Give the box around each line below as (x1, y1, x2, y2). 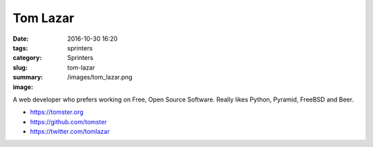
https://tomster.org (30, 108, 84, 117)
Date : (12, 35, 29, 43)
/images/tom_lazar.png (67, 73, 133, 81)
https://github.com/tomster (30, 117, 107, 126)
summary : (12, 73, 44, 81)
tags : (12, 43, 28, 52)
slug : (12, 63, 28, 72)
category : (12, 54, 42, 62)
